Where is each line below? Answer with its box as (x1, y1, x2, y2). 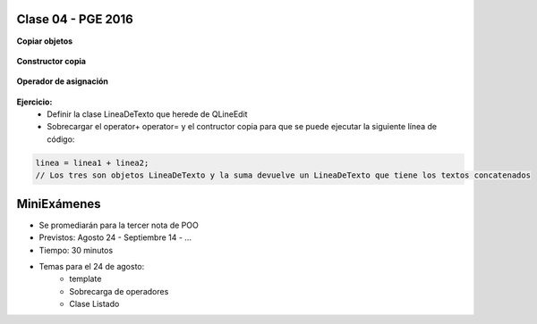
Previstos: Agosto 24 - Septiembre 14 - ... (38, 232, 192, 243)
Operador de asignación (16, 76, 109, 87)
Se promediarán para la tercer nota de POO (38, 220, 199, 230)
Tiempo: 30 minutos (38, 245, 114, 255)
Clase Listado (69, 299, 120, 310)
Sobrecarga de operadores (69, 286, 169, 296)
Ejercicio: (16, 96, 53, 107)
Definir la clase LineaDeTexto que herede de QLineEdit (47, 109, 248, 120)
